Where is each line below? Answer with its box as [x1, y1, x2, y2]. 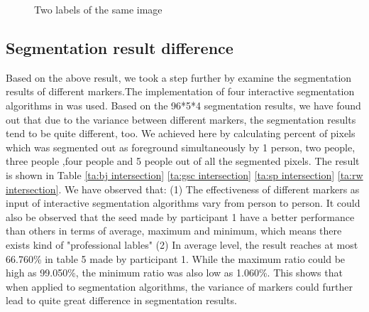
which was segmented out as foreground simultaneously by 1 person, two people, [6, 139, 356, 154]
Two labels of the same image [34, 2, 163, 16]
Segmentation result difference [6, 36, 233, 58]
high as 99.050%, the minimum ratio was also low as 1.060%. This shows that [6, 265, 343, 280]
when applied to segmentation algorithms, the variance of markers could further [6, 279, 353, 294]
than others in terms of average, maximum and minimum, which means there [6, 223, 342, 238]
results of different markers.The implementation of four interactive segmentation [6, 84, 355, 99]
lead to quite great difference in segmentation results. [6, 293, 237, 308]
